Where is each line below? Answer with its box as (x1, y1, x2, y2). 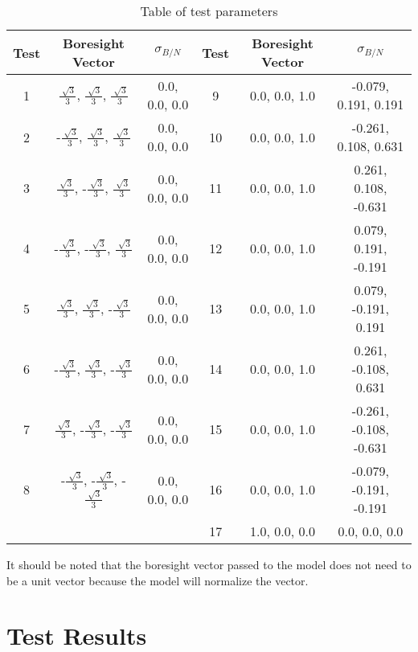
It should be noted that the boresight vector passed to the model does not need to (6, 556, 412, 572)
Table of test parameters (140, 2, 278, 20)
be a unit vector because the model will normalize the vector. (6, 572, 309, 588)
